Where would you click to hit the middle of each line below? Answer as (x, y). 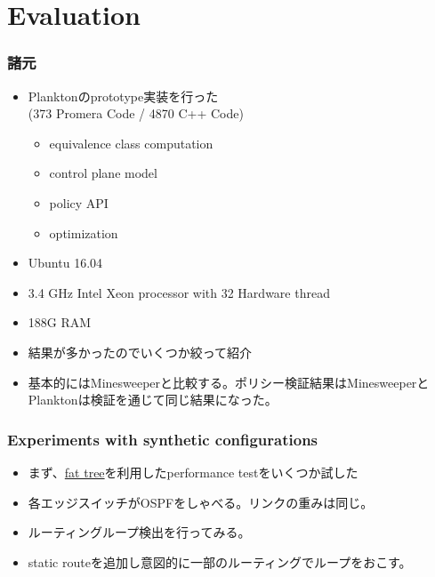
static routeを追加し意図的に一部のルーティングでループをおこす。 (220, 561)
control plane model (103, 173)
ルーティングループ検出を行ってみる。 (139, 532)
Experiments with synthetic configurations (163, 439)
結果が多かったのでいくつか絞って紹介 (140, 352)
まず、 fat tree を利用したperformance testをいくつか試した (193, 472)
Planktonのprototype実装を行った (123, 96)
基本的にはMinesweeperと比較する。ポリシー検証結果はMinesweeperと (229, 382)
